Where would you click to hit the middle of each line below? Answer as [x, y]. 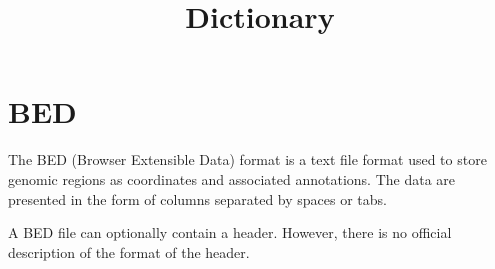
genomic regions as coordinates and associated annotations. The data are [232, 178]
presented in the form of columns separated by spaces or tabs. [197, 198]
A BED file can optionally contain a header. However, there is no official [230, 232]
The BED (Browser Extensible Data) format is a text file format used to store [247, 159]
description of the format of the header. [129, 251]
